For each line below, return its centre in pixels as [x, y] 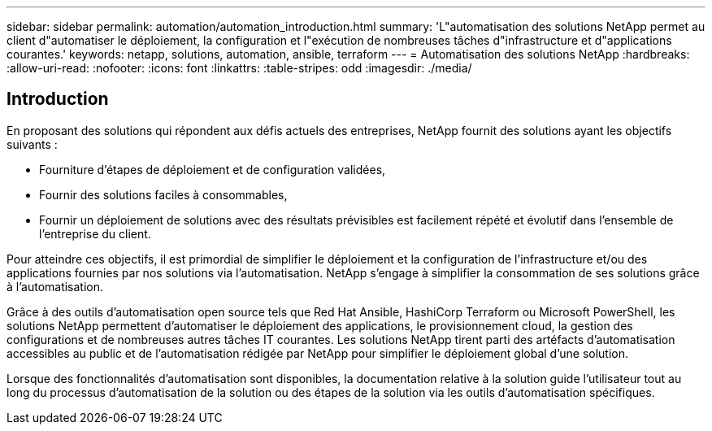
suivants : [32, 144]
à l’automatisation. [55, 286]
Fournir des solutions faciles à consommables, [163, 194]
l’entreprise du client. [95, 233]
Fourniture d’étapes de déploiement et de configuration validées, [213, 169]
